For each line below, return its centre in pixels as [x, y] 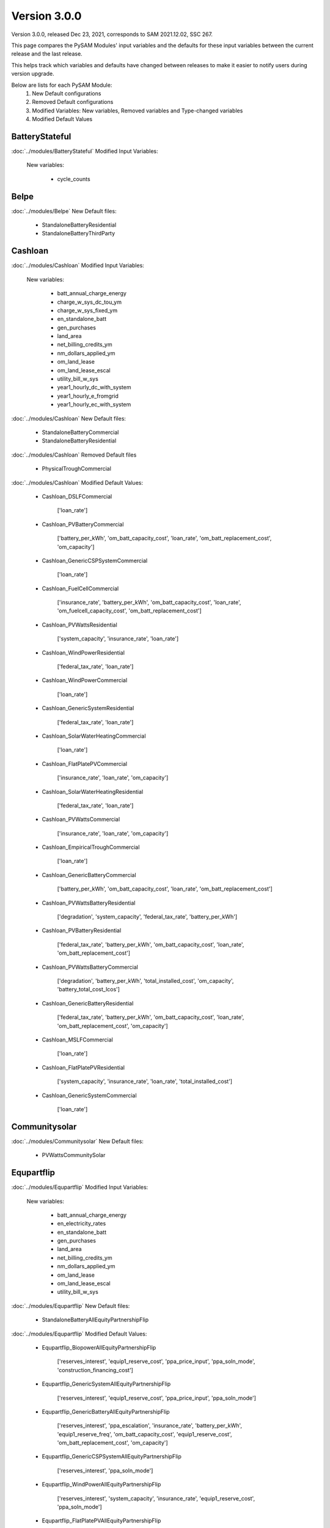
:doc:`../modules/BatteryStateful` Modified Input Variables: [85, 151]
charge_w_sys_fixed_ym [87, 310]
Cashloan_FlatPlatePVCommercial [85, 763]
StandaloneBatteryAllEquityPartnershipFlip [95, 1320]
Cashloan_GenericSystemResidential [88, 708]
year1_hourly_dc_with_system [94, 388]
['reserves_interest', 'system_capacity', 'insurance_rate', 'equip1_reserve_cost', [156, 1498]
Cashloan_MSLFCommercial [77, 1040]
